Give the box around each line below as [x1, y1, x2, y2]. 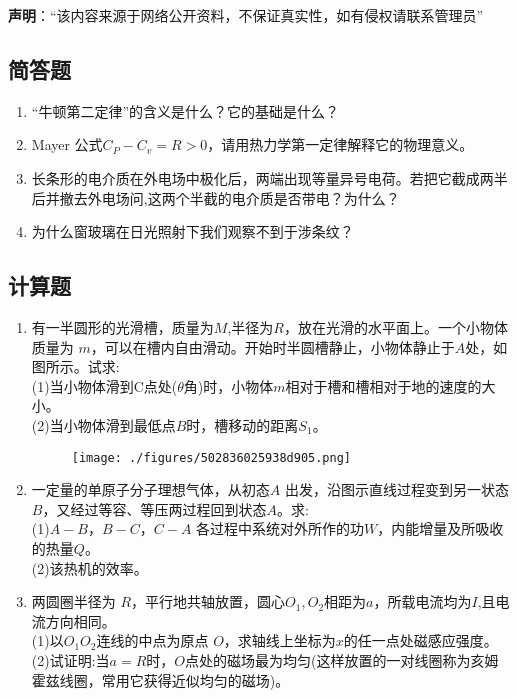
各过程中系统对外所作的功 [196, 518, 365, 539]
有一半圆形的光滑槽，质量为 [31, 316, 214, 337]
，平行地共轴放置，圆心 [131, 591, 286, 612]
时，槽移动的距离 [186, 414, 299, 435]
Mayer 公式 [31, 134, 103, 155]
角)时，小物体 [183, 375, 274, 396]
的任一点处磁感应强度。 [343, 630, 498, 651]
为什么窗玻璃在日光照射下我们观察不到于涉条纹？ [31, 221, 354, 242]
